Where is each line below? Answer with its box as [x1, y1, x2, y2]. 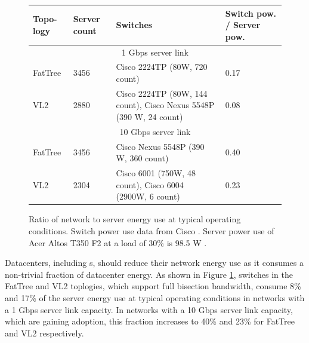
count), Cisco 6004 [116, 178, 184, 191]
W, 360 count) [116, 152, 169, 164]
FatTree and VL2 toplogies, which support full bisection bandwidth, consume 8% [5, 280, 301, 292]
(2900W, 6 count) [116, 190, 180, 203]
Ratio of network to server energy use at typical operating [29, 213, 241, 225]
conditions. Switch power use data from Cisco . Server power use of [29, 225, 274, 237]
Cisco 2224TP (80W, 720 [116, 60, 208, 73]
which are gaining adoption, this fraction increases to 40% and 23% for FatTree [5, 315, 295, 327]
